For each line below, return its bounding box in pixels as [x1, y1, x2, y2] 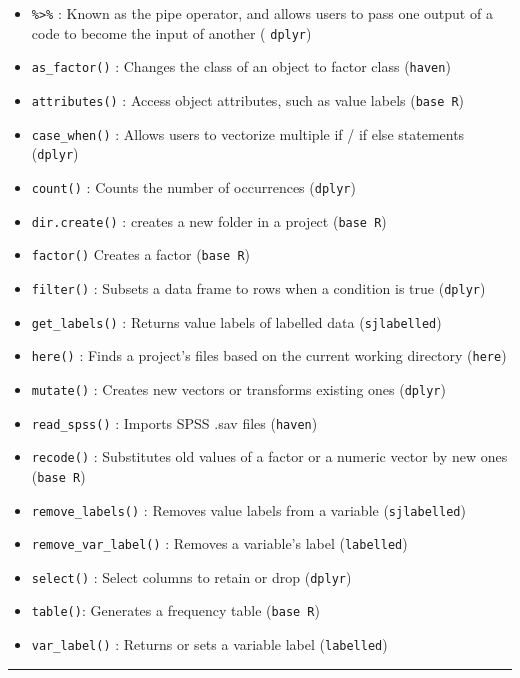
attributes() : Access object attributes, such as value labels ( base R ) [31, 89, 465, 110]
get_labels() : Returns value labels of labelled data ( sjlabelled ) [31, 311, 442, 332]
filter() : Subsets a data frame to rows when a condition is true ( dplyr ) [31, 277, 486, 298]
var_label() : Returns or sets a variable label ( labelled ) [31, 634, 388, 655]
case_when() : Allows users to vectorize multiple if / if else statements [31, 123, 465, 144]
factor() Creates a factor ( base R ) [31, 244, 251, 265]
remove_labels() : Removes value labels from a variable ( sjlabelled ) [31, 499, 466, 520]
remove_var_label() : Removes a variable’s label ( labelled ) [31, 533, 408, 554]
